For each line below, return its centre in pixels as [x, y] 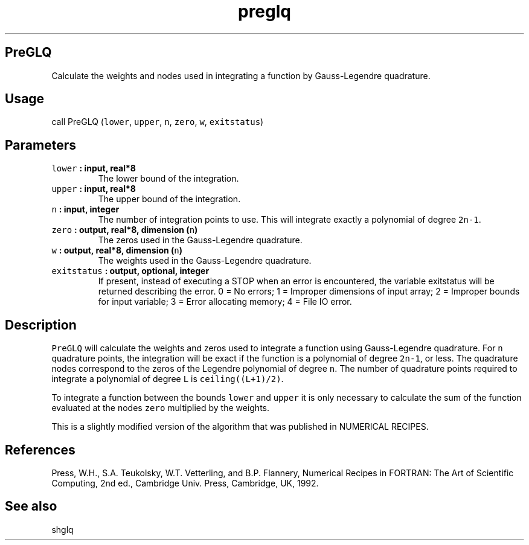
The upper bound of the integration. [169, 199]
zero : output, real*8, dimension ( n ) [125, 230]
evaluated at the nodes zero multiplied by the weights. [160, 408]
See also [31, 506]
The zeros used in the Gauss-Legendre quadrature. [200, 240]
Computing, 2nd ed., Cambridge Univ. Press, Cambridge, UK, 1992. [185, 483]
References [40, 450]
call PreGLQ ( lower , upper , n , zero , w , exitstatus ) [158, 122]
